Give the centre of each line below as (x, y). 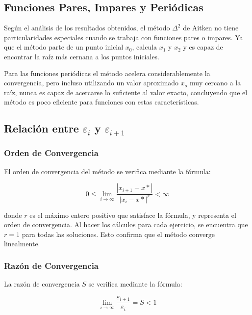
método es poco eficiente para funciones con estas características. (101, 102)
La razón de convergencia (42, 284)
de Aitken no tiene (211, 28)
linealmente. (22, 244)
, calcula (145, 47)
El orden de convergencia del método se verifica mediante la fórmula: (107, 171)
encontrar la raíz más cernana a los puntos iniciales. (82, 56)
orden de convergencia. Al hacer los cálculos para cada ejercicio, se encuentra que (126, 224)
